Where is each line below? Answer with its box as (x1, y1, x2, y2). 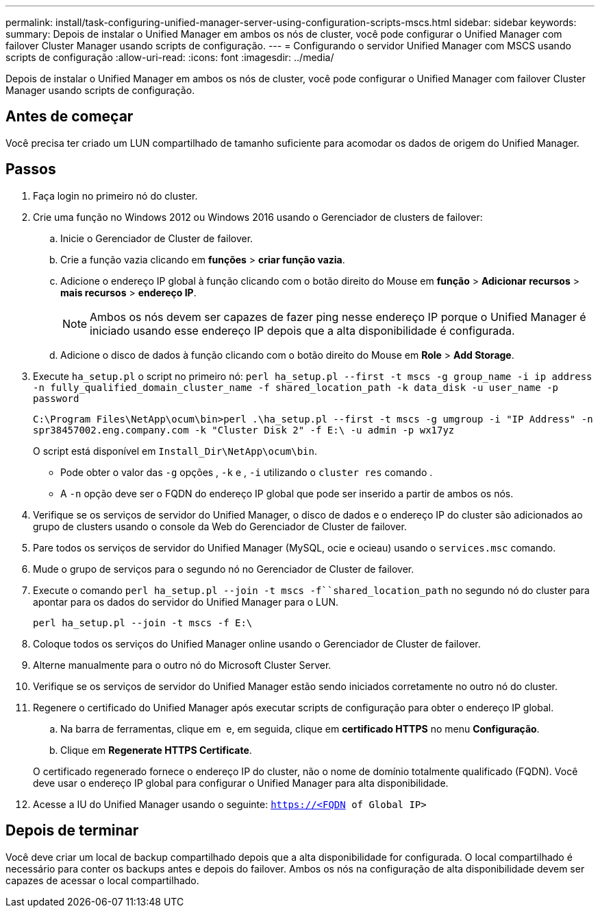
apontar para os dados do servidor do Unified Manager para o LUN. (33, 595, 338, 608)
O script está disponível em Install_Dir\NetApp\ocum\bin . (33, 444, 317, 457)
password (33, 392, 79, 404)
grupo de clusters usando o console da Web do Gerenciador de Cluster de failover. (33, 520, 407, 532)
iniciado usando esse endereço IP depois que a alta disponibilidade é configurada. (90, 323, 515, 337)
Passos (5, 161, 56, 178)
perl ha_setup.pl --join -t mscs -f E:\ (33, 617, 253, 628)
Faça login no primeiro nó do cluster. (33, 189, 198, 202)
